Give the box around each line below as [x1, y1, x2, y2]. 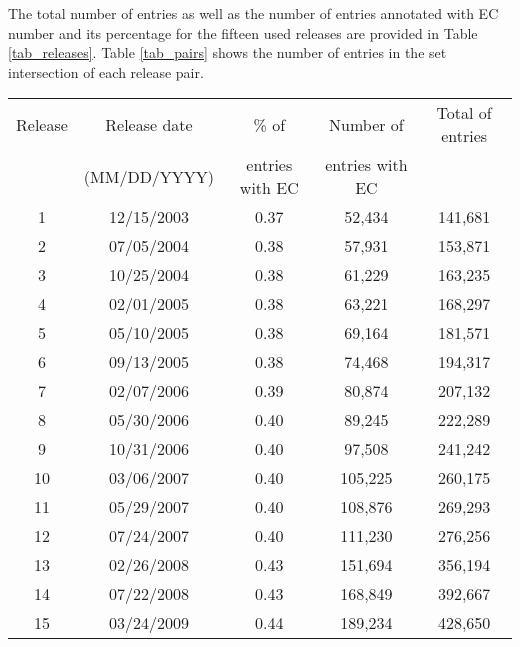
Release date [105, 112, 193, 136]
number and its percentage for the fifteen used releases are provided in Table [8, 22, 478, 43]
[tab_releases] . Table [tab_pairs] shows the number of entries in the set [8, 42, 447, 63]
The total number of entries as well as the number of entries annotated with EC [8, 3, 499, 23]
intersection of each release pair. [8, 61, 204, 82]
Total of [436, 101, 492, 125]
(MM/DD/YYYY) [83, 164, 215, 188]
